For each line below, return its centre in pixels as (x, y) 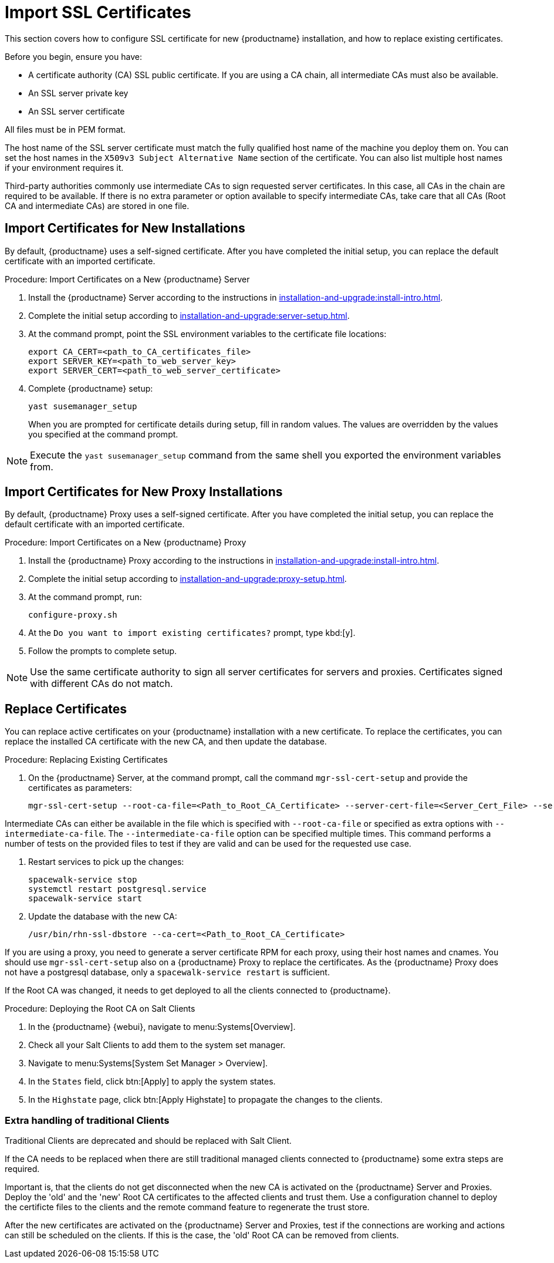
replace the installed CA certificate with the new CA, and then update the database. (166, 742)
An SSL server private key (78, 93)
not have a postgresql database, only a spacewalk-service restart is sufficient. (167, 972)
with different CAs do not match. (102, 684)
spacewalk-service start (85, 899)
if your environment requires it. (64, 167)
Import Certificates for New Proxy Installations (144, 492)
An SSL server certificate (77, 111)
